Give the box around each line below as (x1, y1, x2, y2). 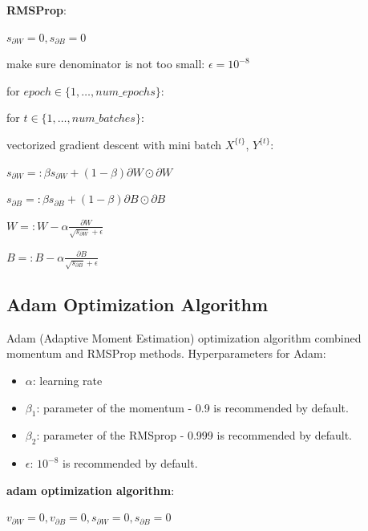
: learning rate (32, 372, 103, 389)
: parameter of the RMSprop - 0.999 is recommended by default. (36, 427, 353, 444)
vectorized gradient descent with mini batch (6, 136, 222, 152)
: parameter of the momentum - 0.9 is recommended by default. (36, 399, 349, 415)
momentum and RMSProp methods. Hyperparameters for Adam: (6, 345, 326, 362)
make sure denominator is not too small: (6, 55, 205, 72)
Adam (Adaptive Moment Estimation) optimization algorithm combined (6, 329, 362, 346)
